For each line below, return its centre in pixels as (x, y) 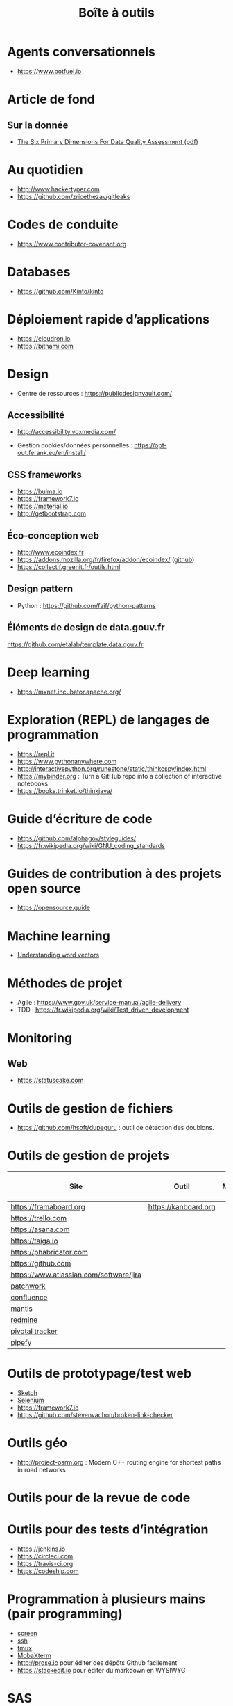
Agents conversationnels (81, 52)
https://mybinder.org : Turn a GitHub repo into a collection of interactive (119, 776)
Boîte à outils (116, 13)
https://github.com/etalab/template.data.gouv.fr (75, 644)
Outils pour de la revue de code (99, 1498)
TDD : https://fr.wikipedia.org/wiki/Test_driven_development (103, 1010)
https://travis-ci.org (45, 1564)
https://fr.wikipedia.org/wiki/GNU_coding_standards (91, 845)
